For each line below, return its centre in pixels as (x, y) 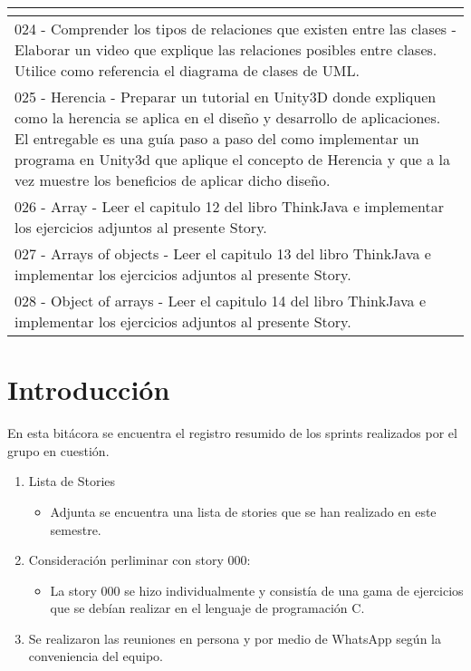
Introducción (89, 389)
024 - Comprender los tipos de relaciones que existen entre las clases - (235, 29)
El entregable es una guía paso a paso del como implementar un (217, 138)
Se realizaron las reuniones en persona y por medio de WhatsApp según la (235, 638)
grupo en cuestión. (58, 450)
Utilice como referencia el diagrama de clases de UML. (187, 70)
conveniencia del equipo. (96, 656)
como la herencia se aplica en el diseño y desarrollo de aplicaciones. (228, 117)
